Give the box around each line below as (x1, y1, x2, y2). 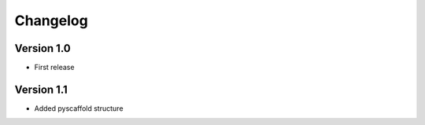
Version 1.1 (14, 83, 68, 96)
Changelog (14, 12, 88, 29)
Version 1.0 (14, 42, 71, 55)
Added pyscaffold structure (34, 103, 124, 113)
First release (34, 63, 75, 72)
